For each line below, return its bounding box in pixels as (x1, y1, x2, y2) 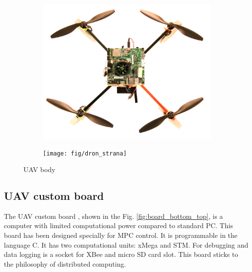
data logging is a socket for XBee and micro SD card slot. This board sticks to (4, 249, 238, 259)
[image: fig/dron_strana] (43, 150, 127, 157)
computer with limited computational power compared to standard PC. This (4, 220, 233, 231)
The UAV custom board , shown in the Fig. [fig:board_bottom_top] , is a (4, 211, 223, 221)
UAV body (23, 164, 56, 175)
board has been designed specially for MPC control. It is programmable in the (4, 230, 238, 240)
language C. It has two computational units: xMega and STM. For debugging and (4, 239, 249, 250)
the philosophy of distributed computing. (4, 258, 126, 269)
